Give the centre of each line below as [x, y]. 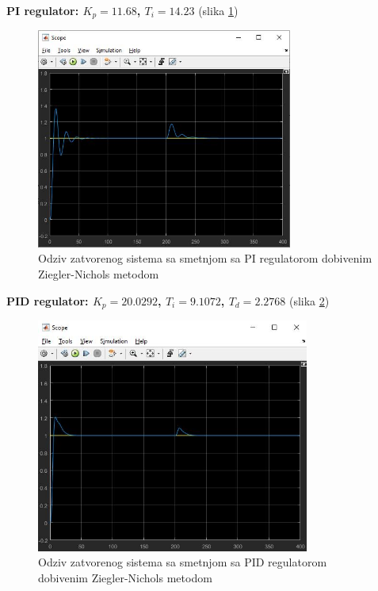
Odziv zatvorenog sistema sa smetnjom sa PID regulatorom [183, 562]
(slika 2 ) [309, 300]
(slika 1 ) [218, 10]
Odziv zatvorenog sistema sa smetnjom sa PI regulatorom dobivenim [205, 258]
